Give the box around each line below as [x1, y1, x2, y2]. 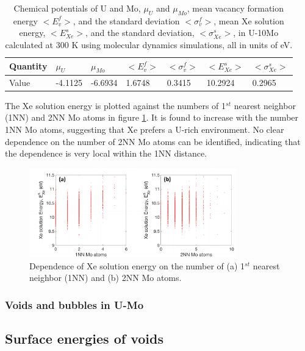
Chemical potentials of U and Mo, [13, 2, 141, 14]
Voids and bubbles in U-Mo [5, 297, 144, 312]
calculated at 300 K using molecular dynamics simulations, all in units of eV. [5, 38, 293, 51]
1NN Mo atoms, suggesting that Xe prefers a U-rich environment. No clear [5, 122, 284, 135]
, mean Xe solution [213, 14, 284, 27]
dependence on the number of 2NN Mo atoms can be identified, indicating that [5, 135, 301, 147]
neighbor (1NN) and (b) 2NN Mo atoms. [29, 271, 182, 284]
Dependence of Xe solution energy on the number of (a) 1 [29, 259, 245, 272]
